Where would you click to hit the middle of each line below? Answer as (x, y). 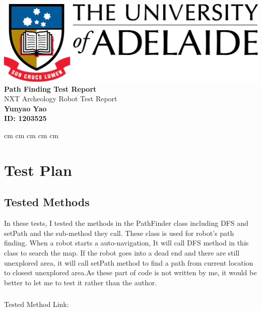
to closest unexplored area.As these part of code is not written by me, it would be (130, 272)
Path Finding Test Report (50, 88)
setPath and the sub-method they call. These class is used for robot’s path (119, 233)
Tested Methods (47, 202)
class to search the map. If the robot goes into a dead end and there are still (122, 252)
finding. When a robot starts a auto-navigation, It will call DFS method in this (126, 243)
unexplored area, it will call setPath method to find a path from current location (129, 262)
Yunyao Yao (25, 108)
